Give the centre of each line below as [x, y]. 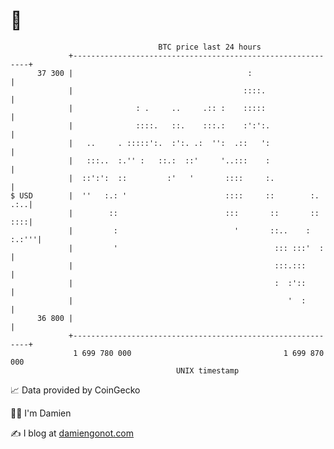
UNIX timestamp [207, 370]
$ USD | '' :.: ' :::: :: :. [165, 195]
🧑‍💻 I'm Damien [41, 413]
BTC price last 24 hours [210, 47]
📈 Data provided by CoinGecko [75, 390]
